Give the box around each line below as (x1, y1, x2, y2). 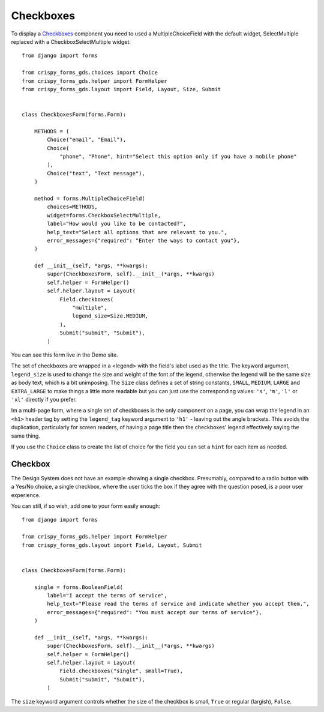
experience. (11, 491, 41, 498)
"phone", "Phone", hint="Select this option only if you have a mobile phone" (59, 153, 297, 160)
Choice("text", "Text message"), (47, 170, 145, 176)
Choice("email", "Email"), (47, 136, 127, 143)
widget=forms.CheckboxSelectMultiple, (47, 212, 161, 219)
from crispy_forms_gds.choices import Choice (22, 69, 158, 76)
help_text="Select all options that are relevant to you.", (47, 229, 227, 235)
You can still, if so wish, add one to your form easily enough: (11, 502, 161, 510)
